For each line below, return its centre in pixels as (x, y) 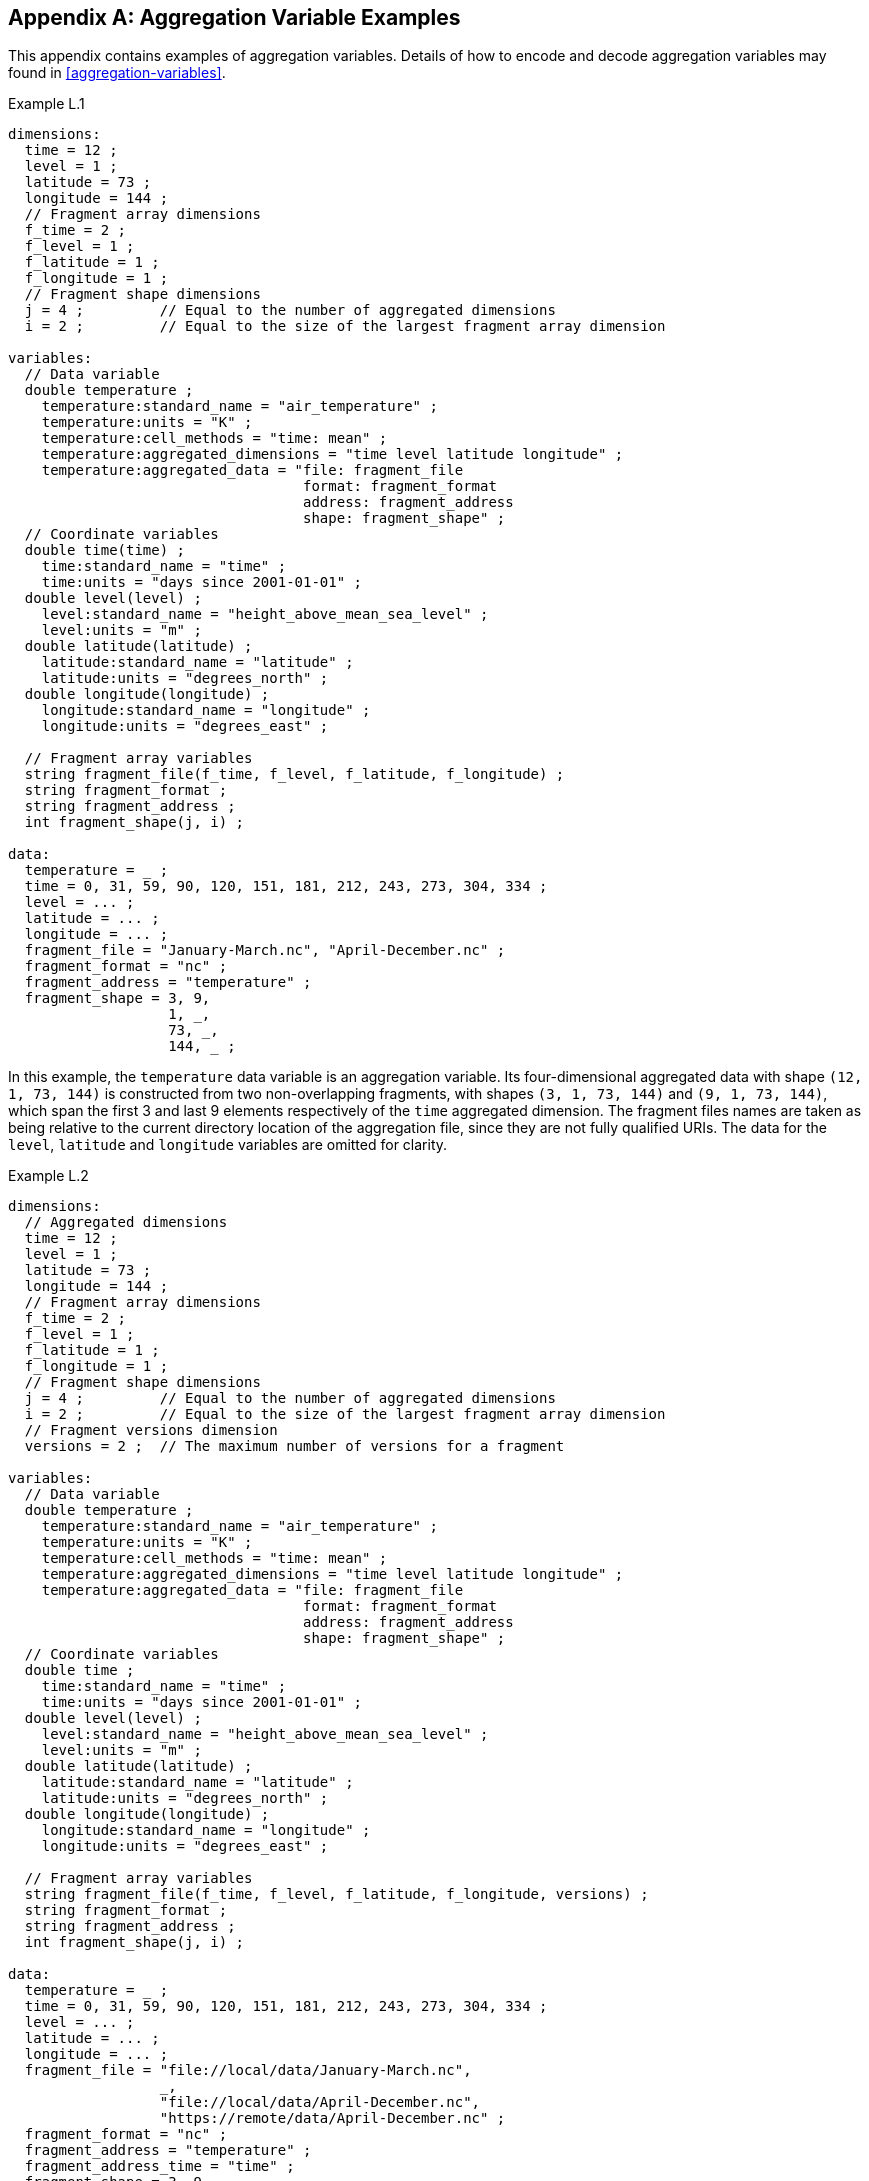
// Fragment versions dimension (151, 1430)
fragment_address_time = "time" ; (159, 2166)
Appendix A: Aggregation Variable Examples (234, 17)
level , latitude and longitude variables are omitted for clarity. (228, 1145)
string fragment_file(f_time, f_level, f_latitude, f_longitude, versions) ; (336, 1894)
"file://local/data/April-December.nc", (320, 2102)
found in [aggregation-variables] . (117, 73)
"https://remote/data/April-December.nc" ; (332, 2118)
